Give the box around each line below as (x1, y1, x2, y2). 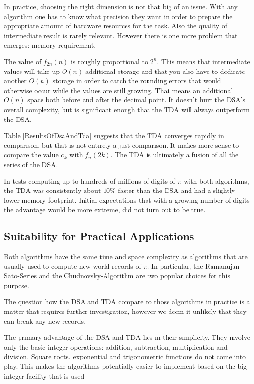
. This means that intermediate (157, 56, 250, 66)
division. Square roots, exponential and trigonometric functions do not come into (4, 351, 246, 361)
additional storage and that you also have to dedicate (85, 66, 245, 76)
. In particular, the (147, 261, 203, 271)
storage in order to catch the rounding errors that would (52, 75, 221, 86)
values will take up (4, 66, 60, 76)
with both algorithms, (184, 175, 249, 186)
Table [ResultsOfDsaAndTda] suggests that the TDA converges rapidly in (4, 130, 224, 141)
